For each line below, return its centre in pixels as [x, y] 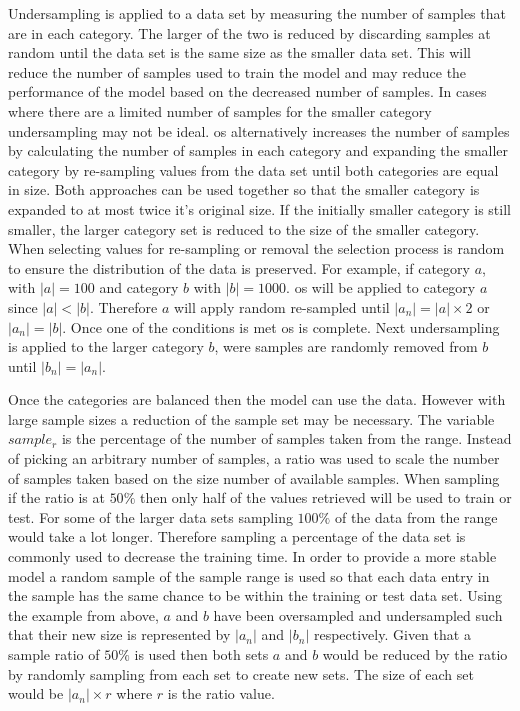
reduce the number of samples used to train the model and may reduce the [237, 71]
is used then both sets [201, 654]
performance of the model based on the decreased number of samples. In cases [247, 91]
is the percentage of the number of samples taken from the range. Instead [286, 438]
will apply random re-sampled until [282, 306]
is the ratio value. [221, 693]
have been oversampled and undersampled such [358, 614]
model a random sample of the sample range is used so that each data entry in [249, 575]
